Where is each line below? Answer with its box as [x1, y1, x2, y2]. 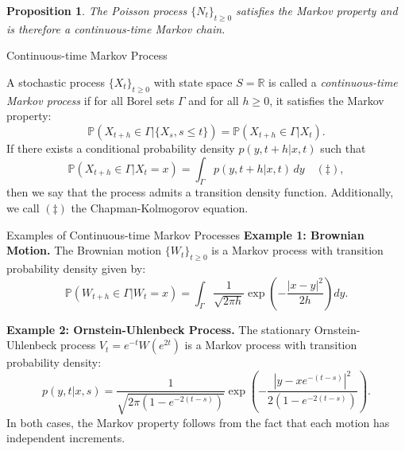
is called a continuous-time [268, 73, 398, 90]
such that [320, 139, 366, 156]
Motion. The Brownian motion [6, 242, 161, 259]
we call [6, 199, 40, 216]
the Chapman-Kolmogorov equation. [71, 199, 249, 216]
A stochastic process [6, 73, 105, 90]
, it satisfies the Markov [269, 91, 384, 108]
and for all [188, 91, 239, 108]
